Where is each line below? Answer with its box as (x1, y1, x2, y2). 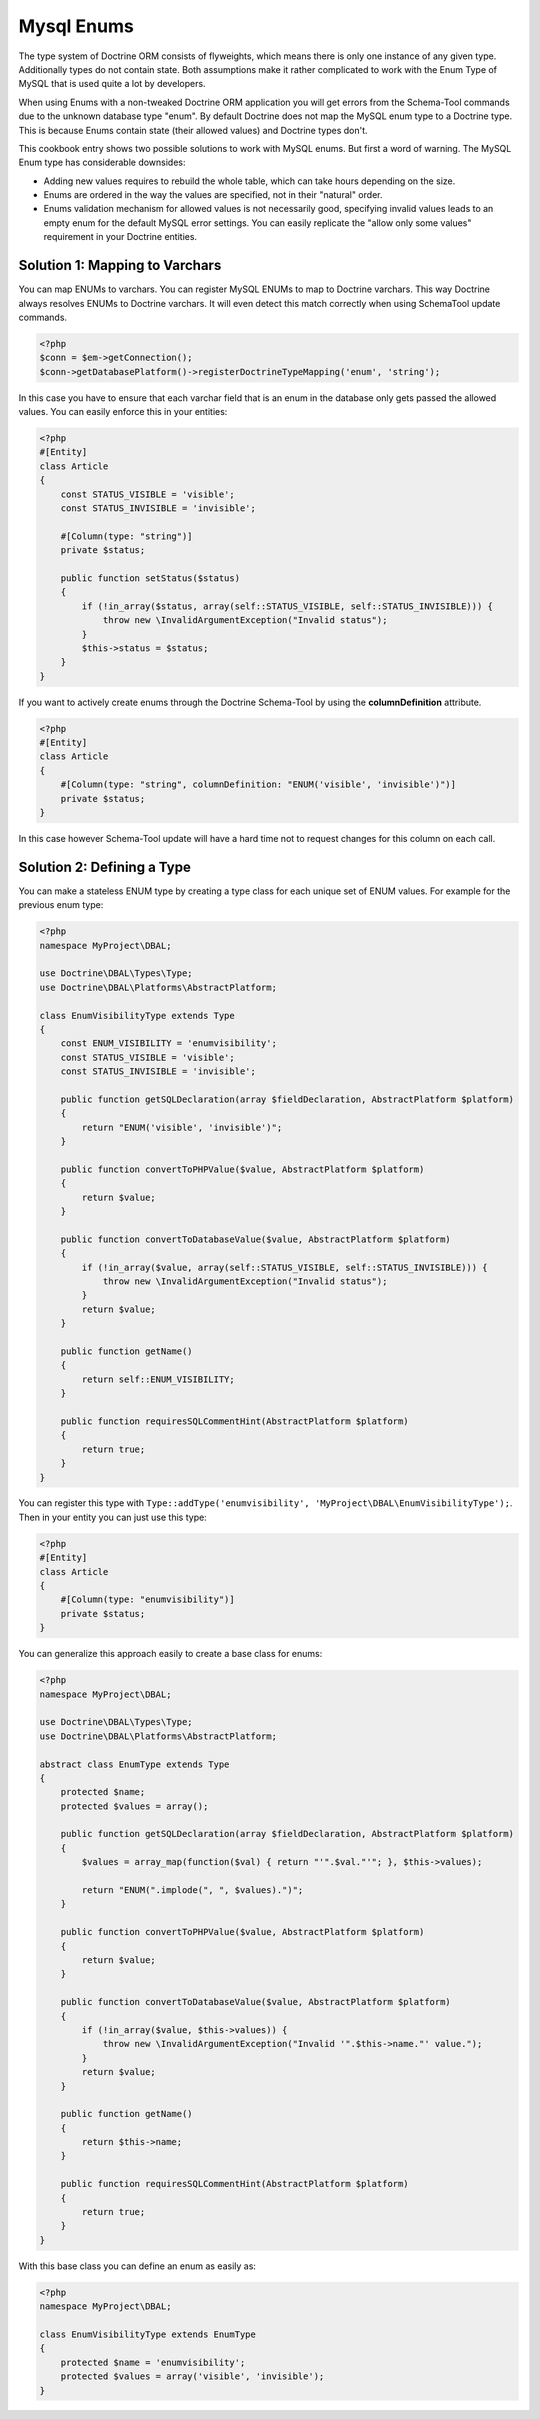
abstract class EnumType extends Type (39, 1758, 230, 1770)
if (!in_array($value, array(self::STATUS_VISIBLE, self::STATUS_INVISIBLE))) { (81, 1261, 489, 1273)
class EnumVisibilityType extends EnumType (39, 2328, 257, 2340)
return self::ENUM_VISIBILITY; (81, 1373, 235, 1385)
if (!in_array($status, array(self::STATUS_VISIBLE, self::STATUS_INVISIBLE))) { (81, 600, 494, 612)
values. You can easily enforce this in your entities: (18, 406, 228, 418)
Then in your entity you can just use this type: (18, 1511, 207, 1523)
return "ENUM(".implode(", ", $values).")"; (81, 1885, 304, 1896)
